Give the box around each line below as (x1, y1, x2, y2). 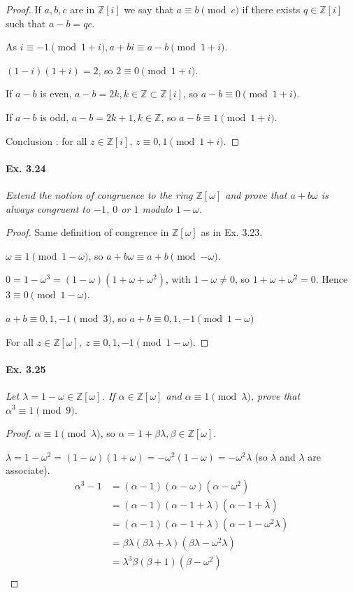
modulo (142, 201, 173, 216)
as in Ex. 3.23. (201, 225, 263, 239)
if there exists (242, 2, 301, 16)
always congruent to (6, 201, 91, 216)
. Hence (315, 272, 348, 286)
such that (6, 15, 46, 30)
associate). (6, 463, 50, 477)
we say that (124, 2, 173, 16)
